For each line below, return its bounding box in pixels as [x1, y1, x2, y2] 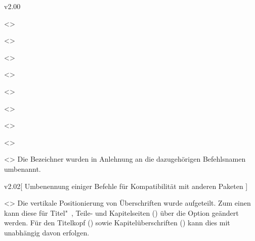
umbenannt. [4, 163, 41, 174]
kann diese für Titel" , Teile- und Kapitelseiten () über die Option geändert [4, 207, 239, 218]
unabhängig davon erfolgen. [4, 227, 90, 237]
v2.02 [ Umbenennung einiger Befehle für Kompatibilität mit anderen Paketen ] [4, 180, 248, 191]
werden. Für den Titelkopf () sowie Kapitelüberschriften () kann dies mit [4, 217, 230, 228]
